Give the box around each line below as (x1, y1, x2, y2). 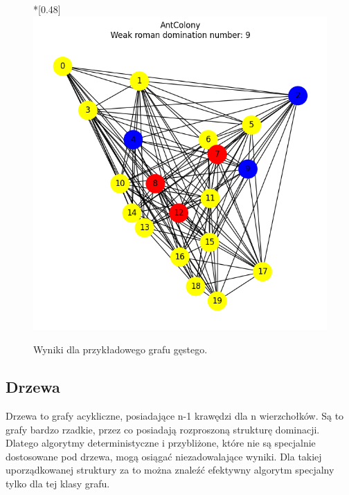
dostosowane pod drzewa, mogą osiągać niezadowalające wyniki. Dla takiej (6, 449, 322, 463)
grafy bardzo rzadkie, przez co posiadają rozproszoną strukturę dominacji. (6, 422, 320, 436)
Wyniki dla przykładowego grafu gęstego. (33, 342, 208, 357)
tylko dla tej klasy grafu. (6, 476, 110, 491)
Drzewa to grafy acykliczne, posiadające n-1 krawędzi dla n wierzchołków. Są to (6, 409, 344, 423)
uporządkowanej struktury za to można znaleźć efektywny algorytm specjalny (6, 463, 334, 477)
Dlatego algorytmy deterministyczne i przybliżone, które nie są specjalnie (6, 436, 316, 450)
